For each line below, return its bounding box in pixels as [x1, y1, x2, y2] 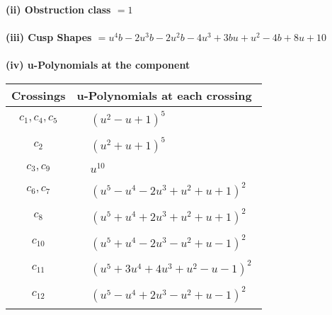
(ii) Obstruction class [6, 2, 111, 16]
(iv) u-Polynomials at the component [6, 57, 190, 72]
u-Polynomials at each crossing [76, 86, 252, 103]
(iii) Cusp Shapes [6, 30, 92, 45]
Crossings [11, 86, 66, 103]
